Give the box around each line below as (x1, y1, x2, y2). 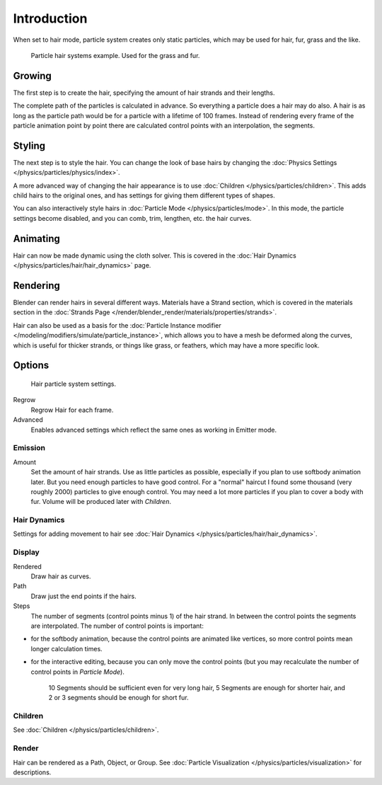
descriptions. (13, 768, 52, 777)
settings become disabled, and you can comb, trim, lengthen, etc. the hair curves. (13, 214, 252, 222)
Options (13, 360, 50, 372)
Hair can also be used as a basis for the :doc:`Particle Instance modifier (13, 321, 222, 329)
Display (13, 547, 40, 557)
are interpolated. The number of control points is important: (30, 621, 204, 630)
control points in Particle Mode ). (30, 667, 125, 676)
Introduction (13, 11, 88, 26)
